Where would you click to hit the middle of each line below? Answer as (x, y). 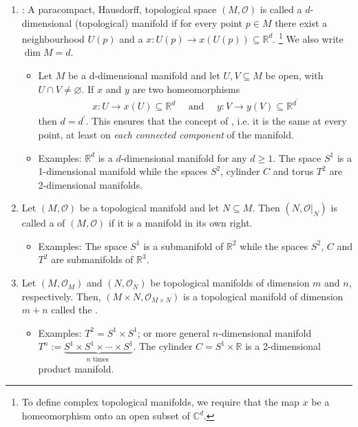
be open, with (294, 75)
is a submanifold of (183, 246)
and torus (293, 171)
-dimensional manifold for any (184, 157)
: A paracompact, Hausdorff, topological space (119, 9)
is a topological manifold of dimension (263, 296)
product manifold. (76, 368)
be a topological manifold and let (149, 208)
